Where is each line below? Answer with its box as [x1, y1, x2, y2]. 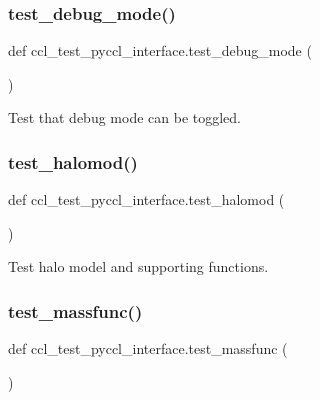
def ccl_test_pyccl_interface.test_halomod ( [8, 189, 285, 210]
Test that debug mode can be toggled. [8, 107, 242, 128]
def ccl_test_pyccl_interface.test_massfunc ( [8, 338, 288, 359]
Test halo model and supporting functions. [8, 256, 269, 277]
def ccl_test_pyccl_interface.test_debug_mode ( [8, 40, 312, 61]
